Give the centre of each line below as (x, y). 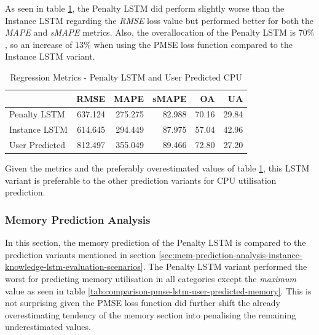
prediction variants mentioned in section (81, 254)
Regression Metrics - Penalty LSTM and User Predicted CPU (126, 77)
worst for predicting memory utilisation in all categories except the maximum (151, 278)
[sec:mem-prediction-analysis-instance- (230, 254)
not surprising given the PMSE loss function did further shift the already (143, 303)
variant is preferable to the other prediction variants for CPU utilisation (141, 180)
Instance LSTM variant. (50, 56)
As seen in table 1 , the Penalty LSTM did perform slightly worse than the (145, 8)
